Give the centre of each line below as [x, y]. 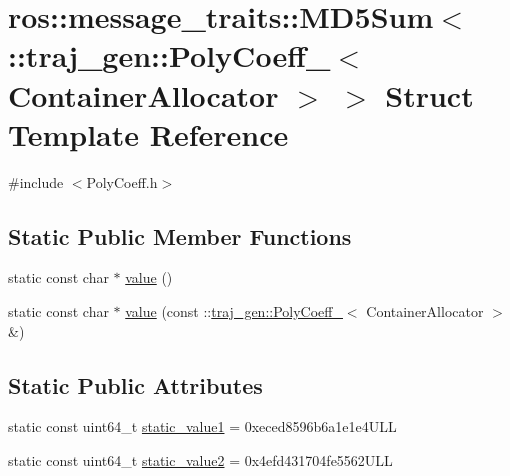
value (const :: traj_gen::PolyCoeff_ [234, 311]
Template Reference [148, 133]
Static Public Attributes [135, 384]
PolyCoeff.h [122, 181]
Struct [429, 94]
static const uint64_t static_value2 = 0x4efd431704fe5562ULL [200, 460]
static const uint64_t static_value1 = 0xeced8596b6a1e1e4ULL [202, 426]
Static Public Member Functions [180, 235]
